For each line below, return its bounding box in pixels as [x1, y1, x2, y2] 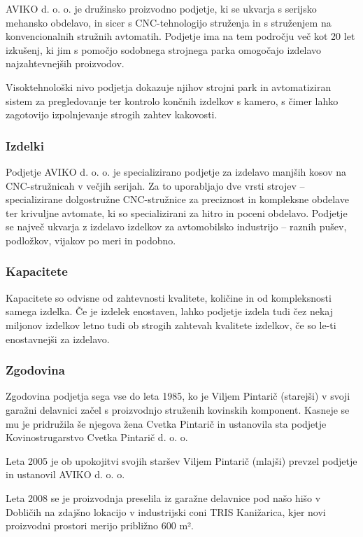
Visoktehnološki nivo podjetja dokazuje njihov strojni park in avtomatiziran [6, 79, 332, 94]
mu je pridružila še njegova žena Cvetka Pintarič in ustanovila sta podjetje [6, 416, 327, 431]
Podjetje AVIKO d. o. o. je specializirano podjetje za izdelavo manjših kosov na [6, 164, 346, 179]
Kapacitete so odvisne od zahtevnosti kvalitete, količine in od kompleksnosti [6, 290, 332, 305]
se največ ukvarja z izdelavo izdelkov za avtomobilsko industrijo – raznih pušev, [6, 219, 347, 234]
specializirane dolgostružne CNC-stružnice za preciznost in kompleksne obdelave [6, 192, 349, 207]
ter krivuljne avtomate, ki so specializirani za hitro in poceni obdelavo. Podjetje [6, 205, 348, 220]
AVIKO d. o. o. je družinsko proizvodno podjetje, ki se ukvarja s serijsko [6, 1, 317, 15]
